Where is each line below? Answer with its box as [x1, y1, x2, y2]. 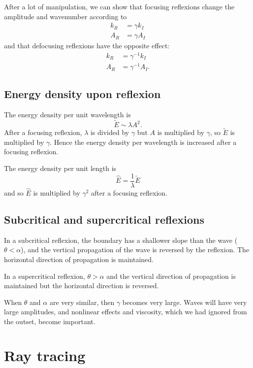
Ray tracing [4, 345, 86, 365]
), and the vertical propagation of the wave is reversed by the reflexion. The [21, 244, 250, 255]
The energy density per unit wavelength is [4, 109, 131, 120]
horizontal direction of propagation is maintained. [4, 254, 154, 264]
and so [4, 187, 24, 198]
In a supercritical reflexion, [4, 270, 85, 281]
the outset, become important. [4, 316, 95, 326]
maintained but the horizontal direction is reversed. [4, 280, 159, 291]
